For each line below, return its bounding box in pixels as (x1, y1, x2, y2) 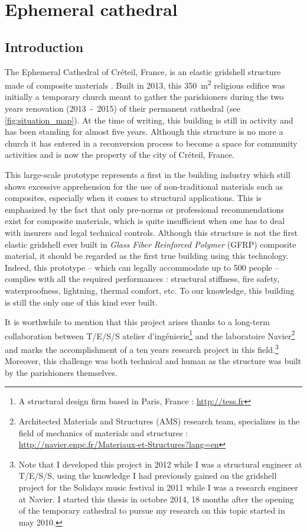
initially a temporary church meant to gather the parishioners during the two (5, 90, 284, 103)
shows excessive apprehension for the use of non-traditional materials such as (5, 180, 283, 192)
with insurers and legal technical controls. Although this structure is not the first (5, 226, 298, 238)
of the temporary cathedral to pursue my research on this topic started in (18, 504, 285, 517)
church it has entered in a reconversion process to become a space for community (5, 137, 298, 149)
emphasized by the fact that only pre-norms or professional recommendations (5, 203, 285, 215)
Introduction (5, 37, 84, 56)
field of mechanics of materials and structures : (18, 426, 188, 439)
